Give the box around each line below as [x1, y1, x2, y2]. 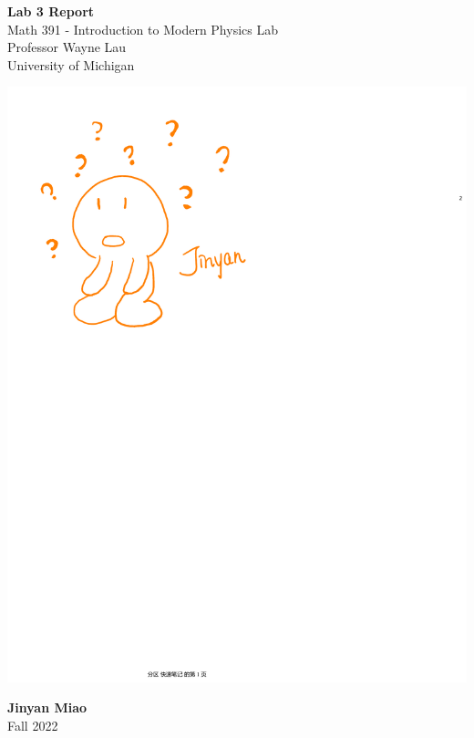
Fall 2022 [7, 716, 58, 735]
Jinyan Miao [7, 698, 88, 717]
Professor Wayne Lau [7, 37, 127, 57]
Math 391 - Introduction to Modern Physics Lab [7, 19, 278, 38]
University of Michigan [7, 55, 135, 74]
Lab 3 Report [7, 2, 95, 20]
